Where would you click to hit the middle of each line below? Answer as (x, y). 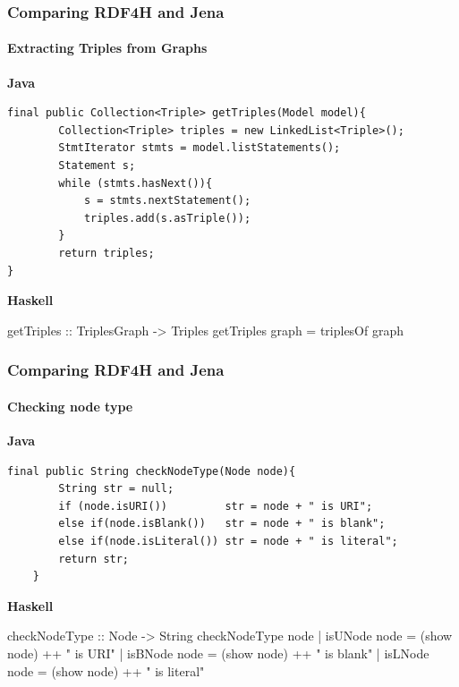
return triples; (106, 253)
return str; (94, 559)
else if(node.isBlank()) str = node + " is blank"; (222, 524)
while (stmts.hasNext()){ (136, 183)
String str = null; (116, 489)
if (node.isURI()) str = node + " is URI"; (216, 506)
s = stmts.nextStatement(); (167, 201)
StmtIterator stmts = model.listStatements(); (200, 148)
